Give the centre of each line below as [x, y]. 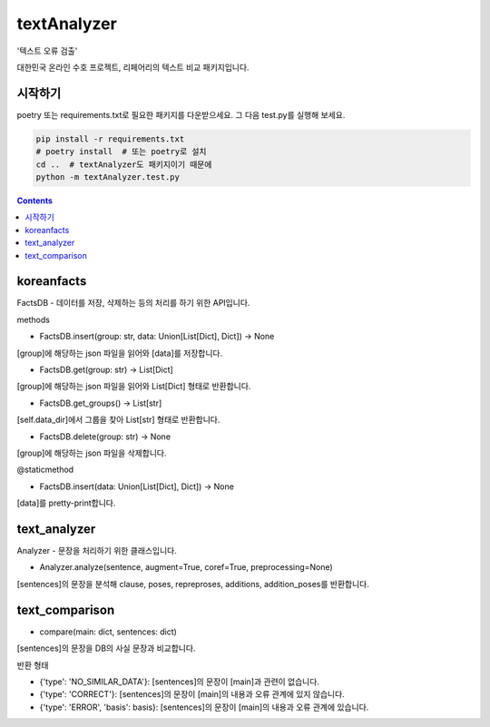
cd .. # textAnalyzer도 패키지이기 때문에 [124, 164]
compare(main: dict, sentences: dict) [108, 632]
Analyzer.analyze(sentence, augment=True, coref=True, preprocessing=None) [186, 567]
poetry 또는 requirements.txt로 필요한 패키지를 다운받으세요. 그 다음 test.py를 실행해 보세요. [181, 114]
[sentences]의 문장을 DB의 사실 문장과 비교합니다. [106, 648]
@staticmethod [45, 470]
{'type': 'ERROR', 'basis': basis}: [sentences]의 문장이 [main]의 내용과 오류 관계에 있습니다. [204, 707]
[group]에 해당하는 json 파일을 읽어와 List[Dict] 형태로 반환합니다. [134, 387]
